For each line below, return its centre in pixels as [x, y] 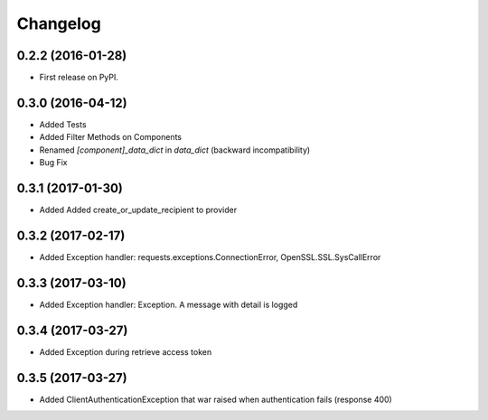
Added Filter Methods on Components [111, 137]
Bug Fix [53, 163]
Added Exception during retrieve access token [126, 351]
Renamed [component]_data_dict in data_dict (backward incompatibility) [175, 150]
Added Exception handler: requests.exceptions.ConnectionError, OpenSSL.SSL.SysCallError [210, 257]
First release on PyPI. [79, 78]
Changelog [59, 23]
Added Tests [63, 124]
